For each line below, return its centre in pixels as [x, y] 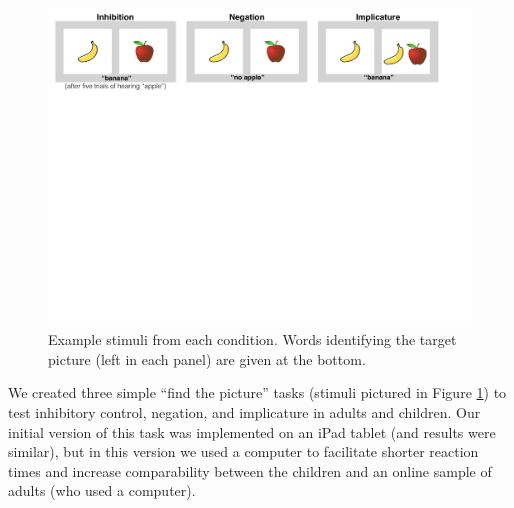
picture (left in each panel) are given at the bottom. [207, 358]
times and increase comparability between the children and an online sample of [250, 470]
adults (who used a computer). [102, 490]
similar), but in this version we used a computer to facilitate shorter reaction [243, 451]
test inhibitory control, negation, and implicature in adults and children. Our [244, 411]
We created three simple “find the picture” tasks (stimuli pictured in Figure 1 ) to [257, 392]
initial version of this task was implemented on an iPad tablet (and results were [252, 431]
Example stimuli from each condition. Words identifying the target [252, 339]
